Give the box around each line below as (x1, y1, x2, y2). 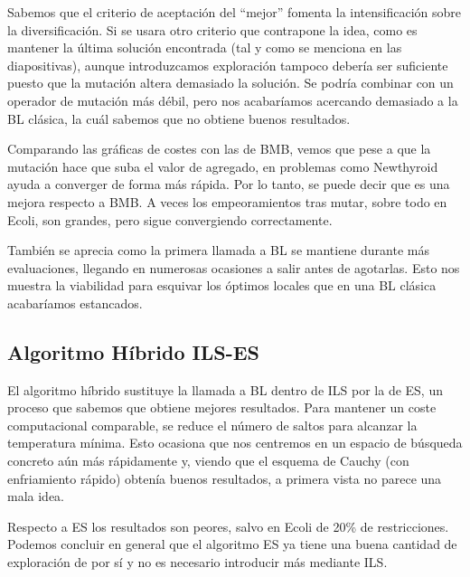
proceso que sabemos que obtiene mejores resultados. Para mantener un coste (7, 398, 437, 417)
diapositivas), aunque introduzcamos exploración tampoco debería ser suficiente (7, 55, 448, 74)
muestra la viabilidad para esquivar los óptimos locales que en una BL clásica (7, 276, 437, 295)
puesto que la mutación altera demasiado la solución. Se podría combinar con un (7, 73, 454, 92)
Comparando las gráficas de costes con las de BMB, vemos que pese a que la (7, 139, 431, 158)
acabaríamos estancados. (7, 293, 143, 312)
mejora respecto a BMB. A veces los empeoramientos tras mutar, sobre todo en (7, 192, 447, 211)
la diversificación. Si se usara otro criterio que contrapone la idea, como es (7, 20, 418, 39)
